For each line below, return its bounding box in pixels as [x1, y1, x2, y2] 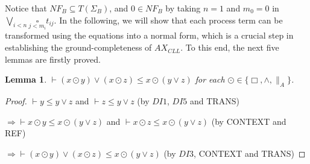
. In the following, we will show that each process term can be [54, 13, 283, 26]
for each [195, 73, 225, 86]
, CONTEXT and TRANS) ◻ [194, 147, 306, 159]
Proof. [5, 95, 27, 107]
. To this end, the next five [180, 41, 279, 54]
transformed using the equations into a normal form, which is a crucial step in [5, 29, 294, 42]
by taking [165, 2, 201, 14]
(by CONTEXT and [211, 115, 286, 127]
